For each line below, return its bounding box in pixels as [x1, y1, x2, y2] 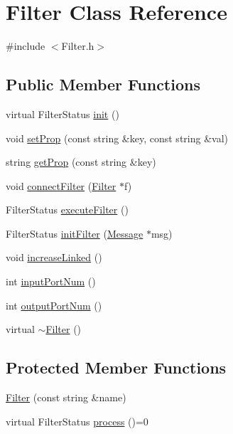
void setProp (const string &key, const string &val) [6, 130, 228, 145]
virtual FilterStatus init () [6, 106, 119, 121]
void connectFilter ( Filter [6, 178, 116, 193]
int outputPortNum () [6, 297, 102, 312]
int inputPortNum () [6, 274, 96, 289]
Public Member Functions [6, 73, 200, 95]
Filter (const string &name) [6, 390, 126, 405]
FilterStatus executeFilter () [6, 202, 129, 217]
